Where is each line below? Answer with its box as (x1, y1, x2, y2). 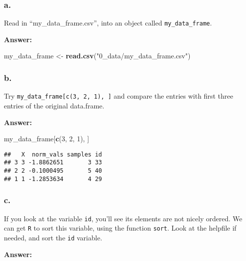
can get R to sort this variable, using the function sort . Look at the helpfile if (4, 223, 237, 233)
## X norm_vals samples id (4, 151, 102, 158)
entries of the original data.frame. (4, 100, 105, 110)
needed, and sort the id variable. (4, 232, 102, 242)
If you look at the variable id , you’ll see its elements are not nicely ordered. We (4, 213, 243, 223)
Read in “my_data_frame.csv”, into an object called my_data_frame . (4, 18, 212, 28)
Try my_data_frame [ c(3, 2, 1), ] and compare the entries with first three (4, 91, 233, 101)
